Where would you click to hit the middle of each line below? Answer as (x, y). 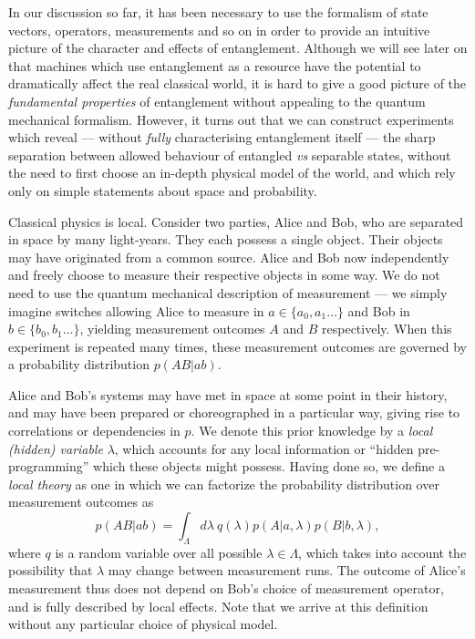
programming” (49, 466)
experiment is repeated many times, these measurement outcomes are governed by (237, 346)
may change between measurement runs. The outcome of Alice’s (287, 570)
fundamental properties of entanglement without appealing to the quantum (217, 101)
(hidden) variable (56, 448)
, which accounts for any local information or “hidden (264, 448)
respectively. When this (387, 329)
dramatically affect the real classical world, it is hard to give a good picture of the (237, 83)
